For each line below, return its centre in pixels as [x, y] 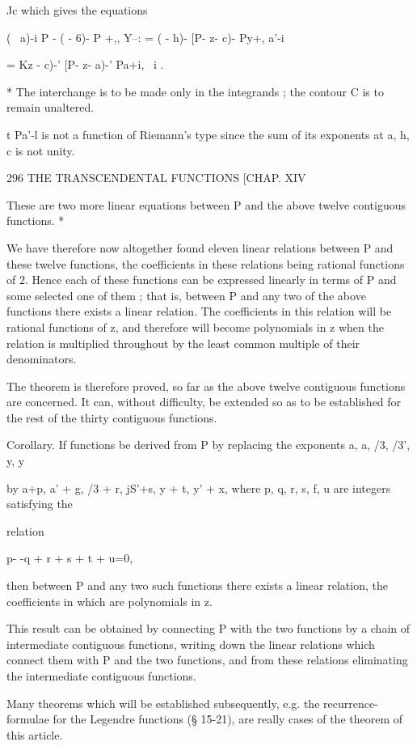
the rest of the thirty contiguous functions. [112, 417]
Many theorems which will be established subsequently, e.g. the [163, 703]
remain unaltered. [51, 107]
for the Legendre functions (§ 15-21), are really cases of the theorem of [228, 719]
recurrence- [351, 703]
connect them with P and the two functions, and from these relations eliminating [207, 660]
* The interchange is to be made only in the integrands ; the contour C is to [195, 91]
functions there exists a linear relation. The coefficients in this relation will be [199, 311]
